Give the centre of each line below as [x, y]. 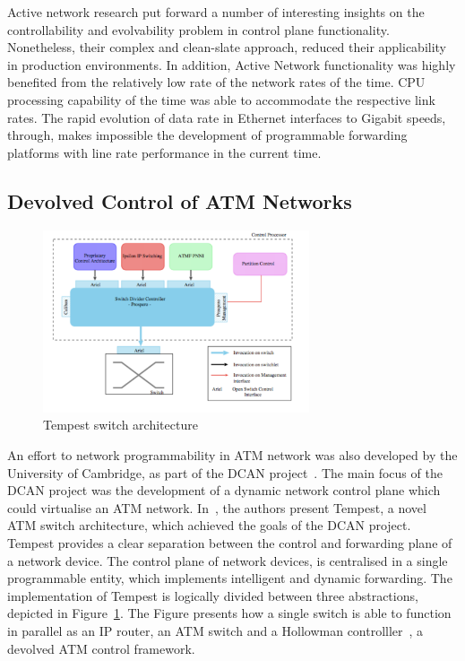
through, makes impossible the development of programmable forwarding [207, 135]
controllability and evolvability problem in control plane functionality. [198, 29]
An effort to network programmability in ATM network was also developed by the [232, 455]
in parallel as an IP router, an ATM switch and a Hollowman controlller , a [215, 630]
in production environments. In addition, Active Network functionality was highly [232, 64]
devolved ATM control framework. [101, 648]
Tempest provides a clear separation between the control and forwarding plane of [230, 543]
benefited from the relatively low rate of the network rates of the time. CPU [216, 82]
